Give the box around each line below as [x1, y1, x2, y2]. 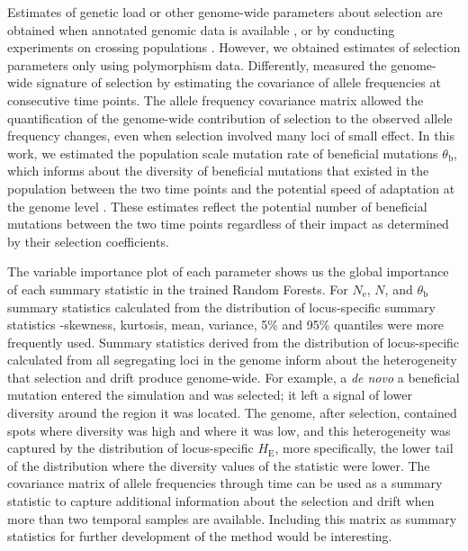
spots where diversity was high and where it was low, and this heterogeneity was [7, 420, 451, 439]
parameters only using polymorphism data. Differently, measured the [7, 55, 387, 74]
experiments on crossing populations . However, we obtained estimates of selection [7, 38, 461, 57]
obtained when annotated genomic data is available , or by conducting [7, 20, 395, 39]
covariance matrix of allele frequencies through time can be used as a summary [7, 474, 443, 492]
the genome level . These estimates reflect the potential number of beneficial [7, 196, 427, 215]
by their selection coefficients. [7, 231, 169, 250]
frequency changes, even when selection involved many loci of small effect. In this [7, 126, 454, 145]
